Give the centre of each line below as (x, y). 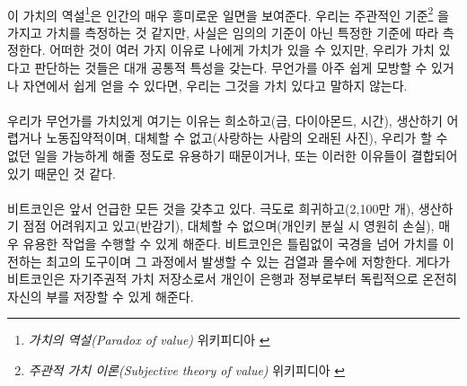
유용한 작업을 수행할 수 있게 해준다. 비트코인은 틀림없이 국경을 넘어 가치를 (231, 243)
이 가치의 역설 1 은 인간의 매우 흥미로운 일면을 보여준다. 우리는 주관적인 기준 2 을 (228, 13)
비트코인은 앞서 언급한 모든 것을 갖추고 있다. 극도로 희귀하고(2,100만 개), (211, 208)
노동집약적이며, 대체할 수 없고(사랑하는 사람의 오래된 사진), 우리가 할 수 (247, 138)
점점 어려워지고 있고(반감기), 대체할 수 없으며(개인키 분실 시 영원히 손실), (229, 226)
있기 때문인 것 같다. (62, 173)
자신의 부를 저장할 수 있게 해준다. (101, 296)
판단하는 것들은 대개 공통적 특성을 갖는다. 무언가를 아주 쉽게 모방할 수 (231, 68)
